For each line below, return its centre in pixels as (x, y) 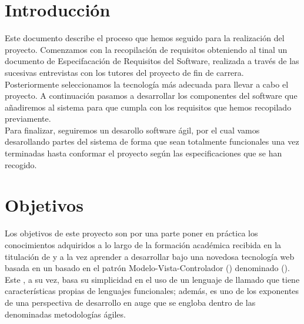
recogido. (21, 164)
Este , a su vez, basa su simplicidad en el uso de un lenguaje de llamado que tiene (152, 279)
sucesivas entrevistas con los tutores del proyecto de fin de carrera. (124, 72)
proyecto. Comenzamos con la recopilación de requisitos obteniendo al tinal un (146, 49)
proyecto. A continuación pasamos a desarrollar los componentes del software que (151, 96)
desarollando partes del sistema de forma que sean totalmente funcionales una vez (152, 141)
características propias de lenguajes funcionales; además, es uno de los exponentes (152, 291)
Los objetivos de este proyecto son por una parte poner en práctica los (131, 233)
